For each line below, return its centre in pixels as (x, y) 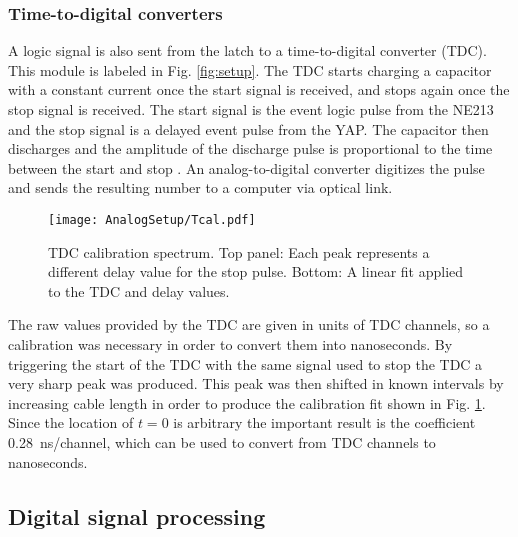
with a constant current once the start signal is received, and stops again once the (259, 89)
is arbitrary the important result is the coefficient (324, 422)
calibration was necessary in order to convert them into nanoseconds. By (230, 344)
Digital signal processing (137, 515)
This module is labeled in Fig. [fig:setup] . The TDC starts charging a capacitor (250, 69)
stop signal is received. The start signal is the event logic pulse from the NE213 (251, 109)
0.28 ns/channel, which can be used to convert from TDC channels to (222, 441)
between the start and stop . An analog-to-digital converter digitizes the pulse (246, 167)
